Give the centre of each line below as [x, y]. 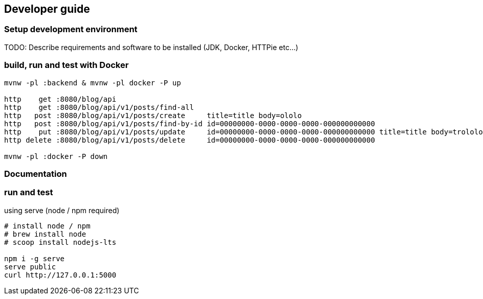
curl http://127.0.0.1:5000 [60, 275]
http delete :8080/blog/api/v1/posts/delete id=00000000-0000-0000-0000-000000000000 [190, 140]
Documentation [36, 174]
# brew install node [45, 234]
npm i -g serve [35, 258]
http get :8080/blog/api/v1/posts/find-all [99, 107]
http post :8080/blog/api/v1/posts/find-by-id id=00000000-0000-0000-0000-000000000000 [190, 123]
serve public [30, 267]
